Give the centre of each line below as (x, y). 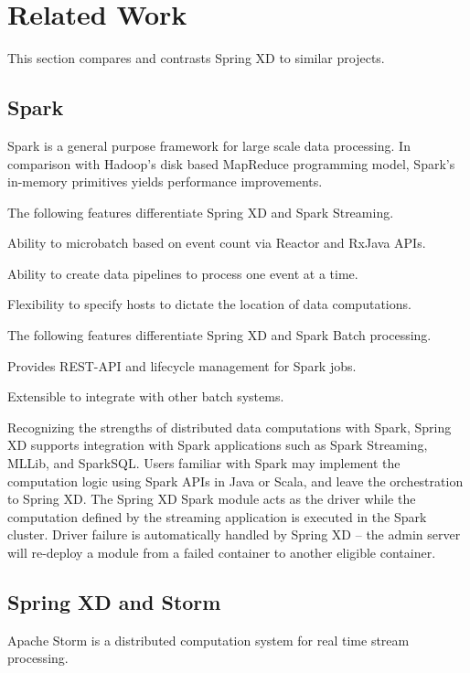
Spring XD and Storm (114, 602)
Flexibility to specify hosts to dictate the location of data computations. (209, 304)
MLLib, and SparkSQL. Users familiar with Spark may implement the (204, 463)
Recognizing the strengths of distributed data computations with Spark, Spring (230, 427)
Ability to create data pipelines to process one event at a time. (183, 273)
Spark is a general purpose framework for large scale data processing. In (209, 145)
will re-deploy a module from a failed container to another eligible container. (222, 553)
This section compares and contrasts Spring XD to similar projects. (196, 58)
